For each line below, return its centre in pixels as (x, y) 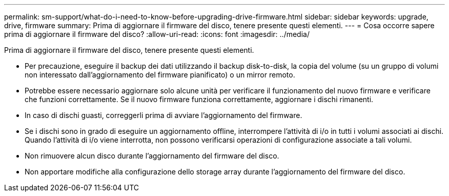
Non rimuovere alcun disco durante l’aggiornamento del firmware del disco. (152, 156)
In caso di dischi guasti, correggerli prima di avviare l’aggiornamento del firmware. (164, 115)
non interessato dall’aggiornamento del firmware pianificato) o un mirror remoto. (160, 75)
